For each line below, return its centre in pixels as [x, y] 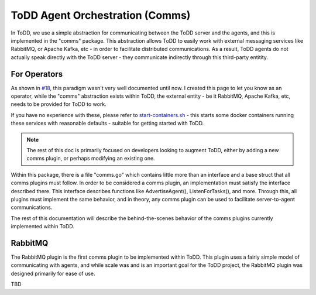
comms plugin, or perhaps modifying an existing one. [91, 159]
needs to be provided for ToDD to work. [59, 104]
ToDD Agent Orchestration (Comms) [101, 15]
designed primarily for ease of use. [53, 273]
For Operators [37, 74]
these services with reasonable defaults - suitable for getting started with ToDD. [107, 124]
